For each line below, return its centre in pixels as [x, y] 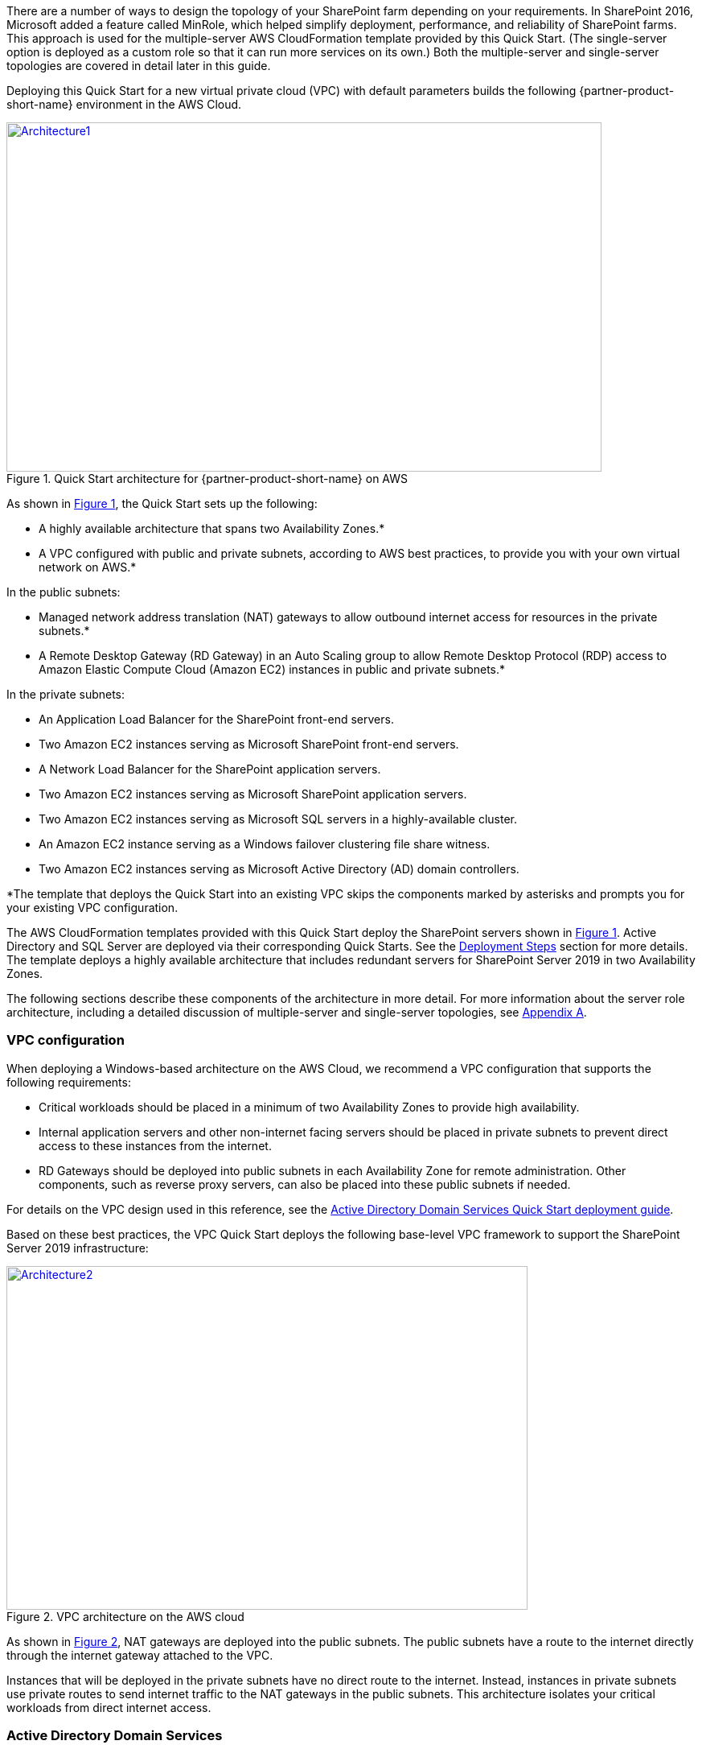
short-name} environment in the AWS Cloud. [124, 104]
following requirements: [69, 1082]
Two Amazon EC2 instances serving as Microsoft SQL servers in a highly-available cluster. [278, 819]
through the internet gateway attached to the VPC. [140, 1655]
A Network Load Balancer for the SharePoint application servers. [210, 769]
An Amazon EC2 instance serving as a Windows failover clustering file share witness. [265, 844]
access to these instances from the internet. [155, 1145]
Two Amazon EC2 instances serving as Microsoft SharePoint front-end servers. [249, 744]
